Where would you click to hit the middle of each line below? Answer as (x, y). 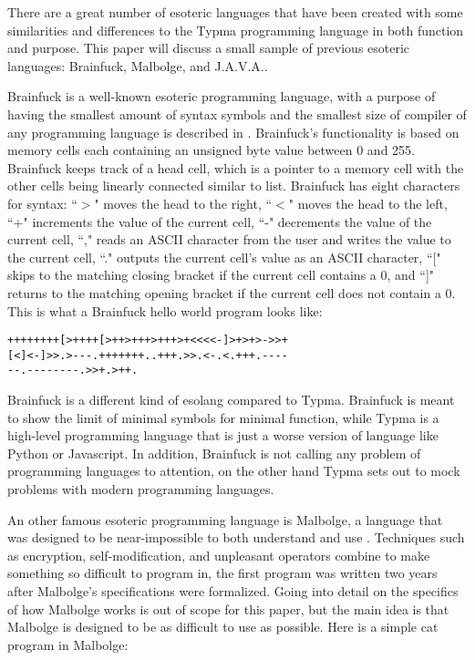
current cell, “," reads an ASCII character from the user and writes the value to (229, 239)
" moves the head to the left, (368, 203)
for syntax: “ (42, 203)
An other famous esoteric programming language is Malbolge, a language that (225, 519)
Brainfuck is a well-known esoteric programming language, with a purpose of (222, 96)
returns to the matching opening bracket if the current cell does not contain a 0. (232, 292)
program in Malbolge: (68, 644)
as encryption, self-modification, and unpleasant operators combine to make (219, 555)
